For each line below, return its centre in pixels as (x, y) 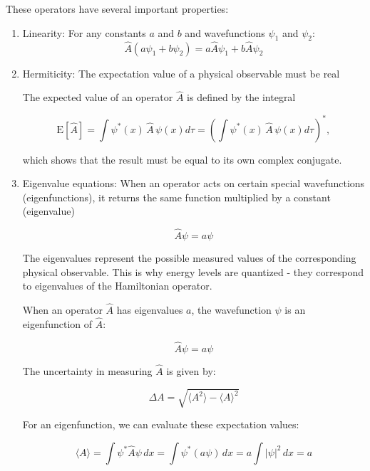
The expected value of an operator (98, 97)
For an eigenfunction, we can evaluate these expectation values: (161, 424)
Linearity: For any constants (84, 32)
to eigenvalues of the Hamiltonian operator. (117, 286)
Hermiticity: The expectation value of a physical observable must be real (181, 73)
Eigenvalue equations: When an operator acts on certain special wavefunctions (194, 183)
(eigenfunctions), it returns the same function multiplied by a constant (176, 197)
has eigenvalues (150, 310)
